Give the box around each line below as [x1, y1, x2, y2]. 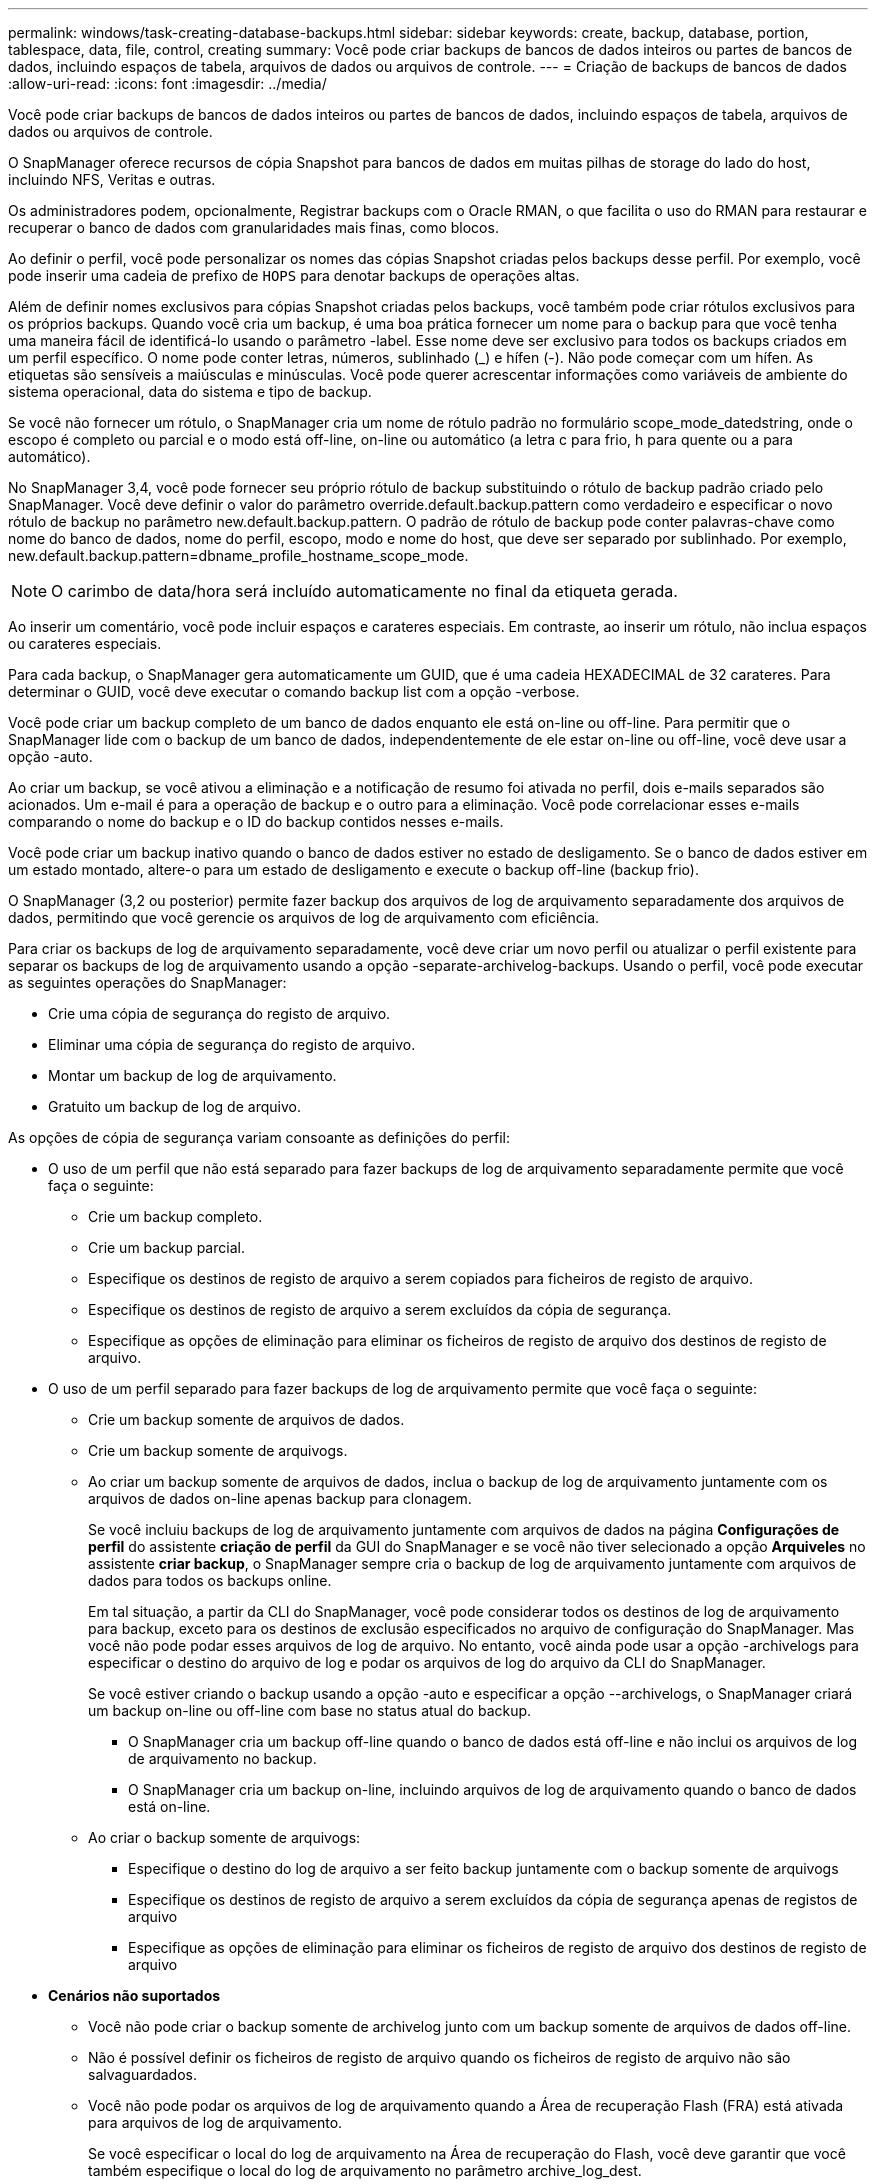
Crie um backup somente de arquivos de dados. [88, 1411, 405, 1428]
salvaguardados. [88, 2066, 197, 2083]
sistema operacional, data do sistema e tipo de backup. [8, 383, 372, 400]
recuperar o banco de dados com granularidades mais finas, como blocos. [8, 219, 499, 236]
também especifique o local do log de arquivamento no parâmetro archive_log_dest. [88, 2162, 642, 2179]
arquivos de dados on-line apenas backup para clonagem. [88, 1490, 472, 1507]
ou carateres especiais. [8, 635, 162, 652]
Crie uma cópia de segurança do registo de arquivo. [48, 1005, 391, 1022]
